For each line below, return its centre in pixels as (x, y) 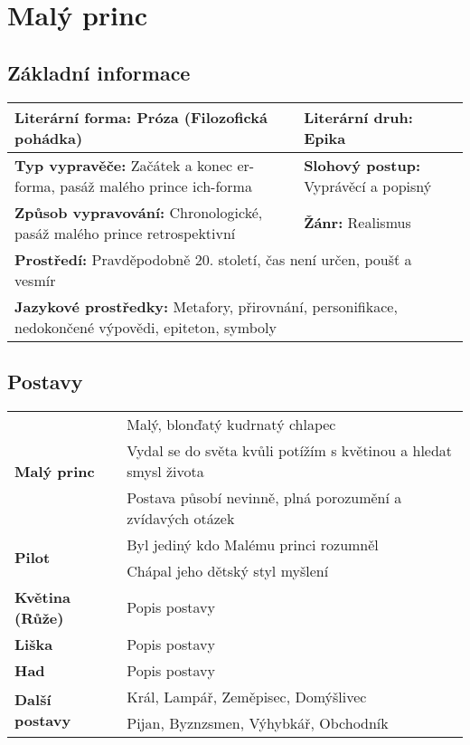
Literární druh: (358, 117)
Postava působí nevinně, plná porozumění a (264, 497)
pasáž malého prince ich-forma (156, 186)
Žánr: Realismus (357, 223)
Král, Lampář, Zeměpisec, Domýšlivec (247, 696)
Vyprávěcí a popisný (368, 186)
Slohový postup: (362, 165)
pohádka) (49, 138)
